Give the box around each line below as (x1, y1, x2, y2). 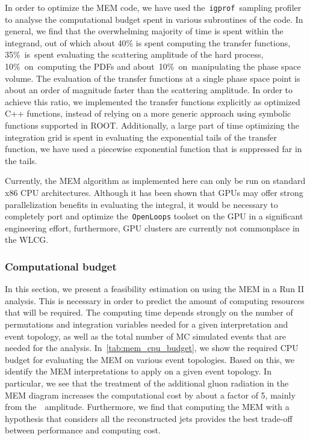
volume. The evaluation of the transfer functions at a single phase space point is (5, 72, 300, 84)
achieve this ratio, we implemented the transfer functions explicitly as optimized (5, 95, 300, 108)
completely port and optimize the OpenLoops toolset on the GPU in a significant (5, 210, 303, 222)
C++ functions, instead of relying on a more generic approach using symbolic (5, 107, 291, 120)
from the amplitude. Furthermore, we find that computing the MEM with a (5, 400, 290, 413)
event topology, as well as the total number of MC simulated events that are (5, 329, 287, 342)
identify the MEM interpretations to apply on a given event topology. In (5, 365, 271, 377)
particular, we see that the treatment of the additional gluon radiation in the (5, 376, 289, 389)
